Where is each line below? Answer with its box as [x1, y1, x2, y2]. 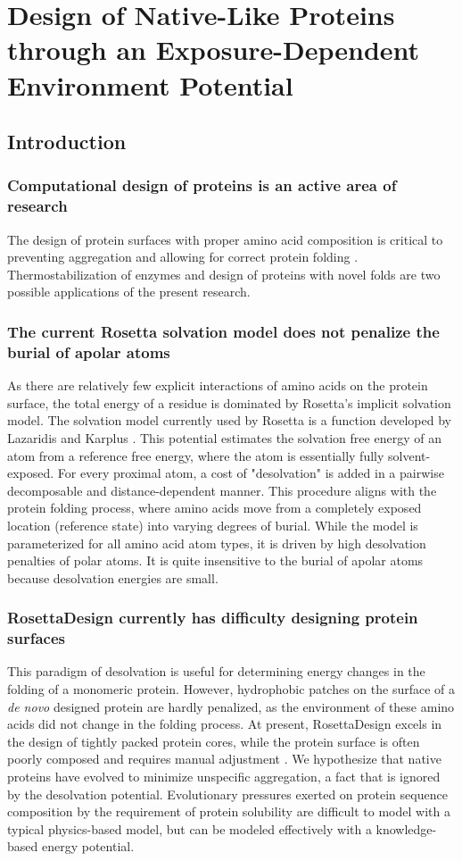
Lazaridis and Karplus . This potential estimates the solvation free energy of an [7, 428, 441, 447]
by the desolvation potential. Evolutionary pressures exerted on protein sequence [7, 784, 448, 803]
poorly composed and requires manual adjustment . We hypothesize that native [7, 749, 441, 768]
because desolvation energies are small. [7, 568, 219, 587]
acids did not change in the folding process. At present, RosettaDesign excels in [7, 715, 442, 733]
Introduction [7, 128, 127, 155]
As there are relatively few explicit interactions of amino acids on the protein [7, 376, 428, 395]
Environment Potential [7, 66, 293, 103]
